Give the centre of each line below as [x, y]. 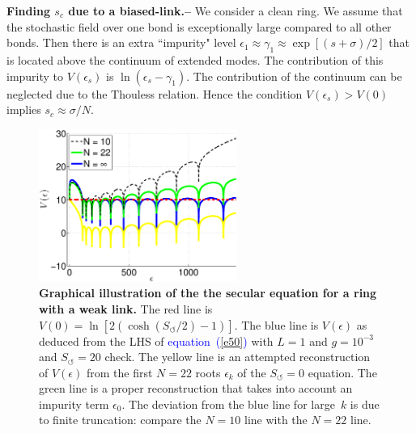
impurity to [35, 76]
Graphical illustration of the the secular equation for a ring [208, 293]
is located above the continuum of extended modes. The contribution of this [195, 59]
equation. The [342, 372]
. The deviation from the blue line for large [228, 404]
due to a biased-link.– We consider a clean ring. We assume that [236, 11]
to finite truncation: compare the [120, 420]
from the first [119, 372]
